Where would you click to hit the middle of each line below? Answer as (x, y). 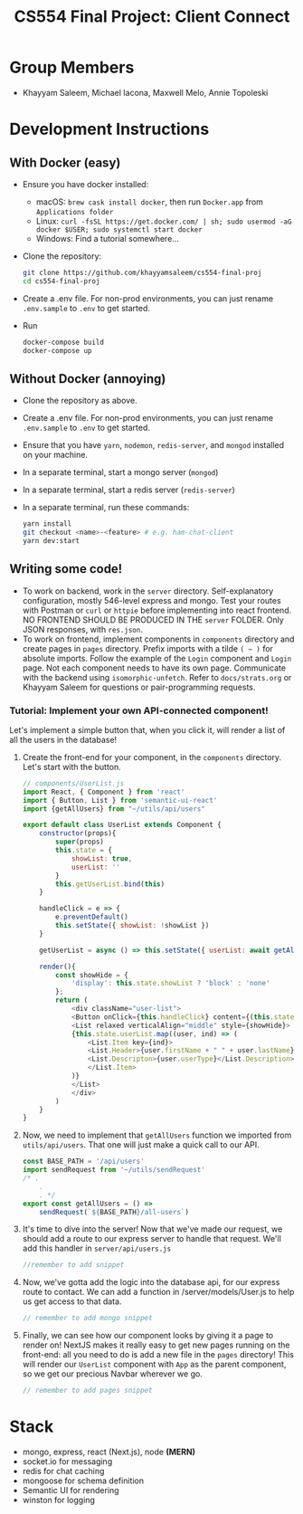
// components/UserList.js (73, 783)
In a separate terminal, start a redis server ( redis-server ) (128, 490)
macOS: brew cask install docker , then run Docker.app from (150, 202)
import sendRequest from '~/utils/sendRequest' (114, 1170)
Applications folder (75, 212)
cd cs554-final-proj (61, 281)
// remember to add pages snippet (87, 1391)
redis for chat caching (63, 1471)
